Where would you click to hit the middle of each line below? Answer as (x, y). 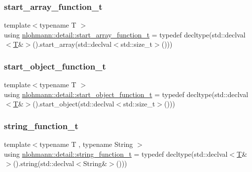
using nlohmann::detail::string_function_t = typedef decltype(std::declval (116, 154)
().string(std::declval (44, 163)
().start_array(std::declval (72, 44)
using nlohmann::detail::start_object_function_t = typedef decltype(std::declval (126, 94)
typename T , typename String (86, 144)
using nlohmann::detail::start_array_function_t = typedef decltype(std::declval (125, 34)
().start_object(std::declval (73, 104)
